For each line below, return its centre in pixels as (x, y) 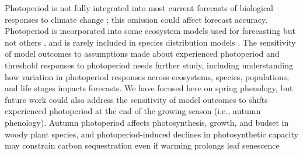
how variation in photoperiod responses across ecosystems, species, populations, (147, 76)
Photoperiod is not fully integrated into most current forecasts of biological (139, 8)
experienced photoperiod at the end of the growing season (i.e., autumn (133, 111)
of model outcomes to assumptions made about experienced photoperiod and (142, 54)
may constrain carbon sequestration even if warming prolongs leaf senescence (142, 145)
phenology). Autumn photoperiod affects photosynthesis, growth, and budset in (147, 122)
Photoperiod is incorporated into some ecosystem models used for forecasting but (150, 31)
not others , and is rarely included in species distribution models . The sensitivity (150, 42)
